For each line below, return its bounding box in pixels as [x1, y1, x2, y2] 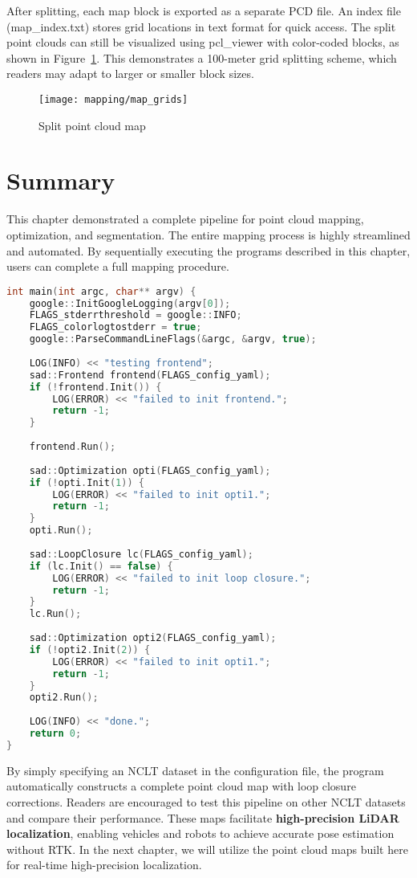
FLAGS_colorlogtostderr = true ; [29, 321, 202, 333]
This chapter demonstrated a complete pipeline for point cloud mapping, [6, 210, 364, 227]
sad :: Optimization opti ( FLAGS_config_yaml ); [29, 464, 271, 476]
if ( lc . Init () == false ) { [29, 560, 173, 572]
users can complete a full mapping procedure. [6, 258, 229, 275]
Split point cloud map [38, 116, 146, 133]
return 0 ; [29, 728, 82, 740]
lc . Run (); [29, 608, 82, 620]
